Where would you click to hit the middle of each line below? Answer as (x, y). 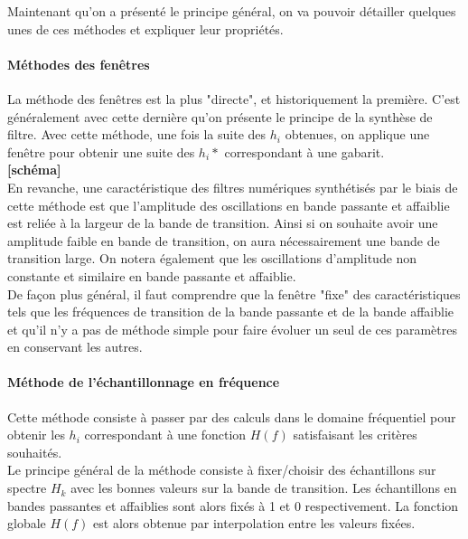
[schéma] (34, 170)
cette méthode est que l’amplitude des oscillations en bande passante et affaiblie (229, 205)
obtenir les (36, 435)
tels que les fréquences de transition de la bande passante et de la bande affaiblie (231, 312)
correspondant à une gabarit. (304, 151)
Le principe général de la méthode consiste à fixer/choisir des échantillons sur (222, 470)
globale (27, 523)
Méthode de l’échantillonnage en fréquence (144, 382)
